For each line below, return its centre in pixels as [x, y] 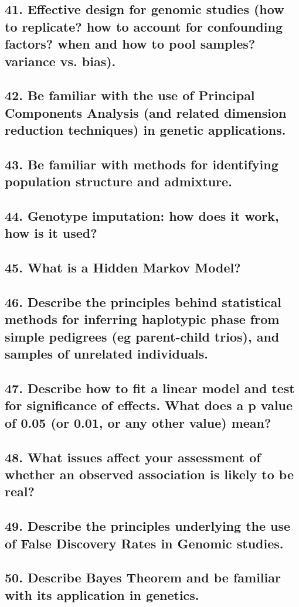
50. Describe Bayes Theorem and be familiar [143, 577]
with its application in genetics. [102, 594]
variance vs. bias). [60, 61]
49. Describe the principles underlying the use [148, 526]
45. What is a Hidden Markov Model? [123, 267]
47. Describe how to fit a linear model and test [150, 388]
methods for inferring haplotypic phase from [142, 319]
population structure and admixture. [118, 181]
